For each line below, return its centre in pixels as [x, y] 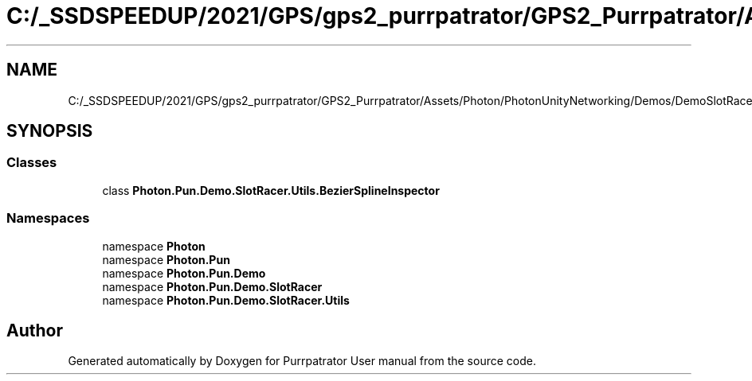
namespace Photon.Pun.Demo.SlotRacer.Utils [226, 300]
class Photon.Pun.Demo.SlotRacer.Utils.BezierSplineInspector [271, 190]
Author [35, 330]
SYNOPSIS [50, 131]
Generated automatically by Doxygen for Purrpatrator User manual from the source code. [302, 361]
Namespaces [48, 218]
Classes [32, 163]
